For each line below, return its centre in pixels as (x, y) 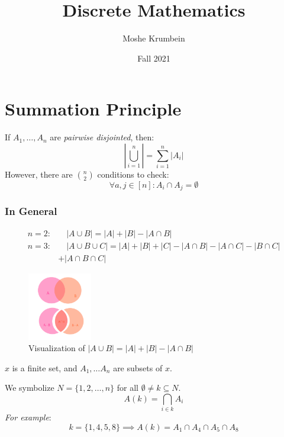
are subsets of (138, 367)
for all (128, 388)
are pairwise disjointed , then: (102, 137)
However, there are (39, 174)
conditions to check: (133, 174)
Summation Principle (93, 109)
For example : (28, 417)
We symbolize (30, 388)
